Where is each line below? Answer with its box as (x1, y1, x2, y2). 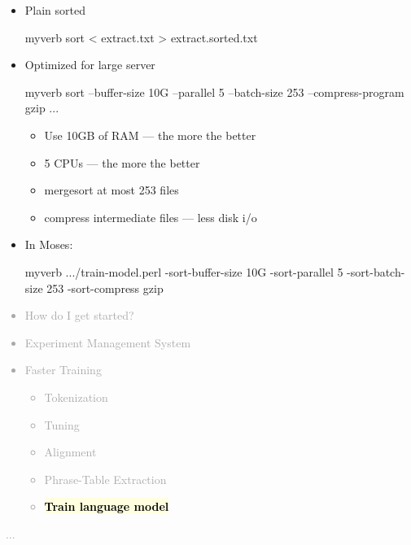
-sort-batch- (347, 263, 405, 280)
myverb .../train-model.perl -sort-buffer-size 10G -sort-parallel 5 (24, 263, 343, 280)
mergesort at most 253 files (44, 181, 179, 198)
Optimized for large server (24, 56, 155, 73)
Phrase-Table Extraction (44, 470, 167, 487)
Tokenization (44, 388, 108, 405)
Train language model (44, 498, 169, 515)
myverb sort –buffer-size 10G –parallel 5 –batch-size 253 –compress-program (24, 83, 404, 100)
